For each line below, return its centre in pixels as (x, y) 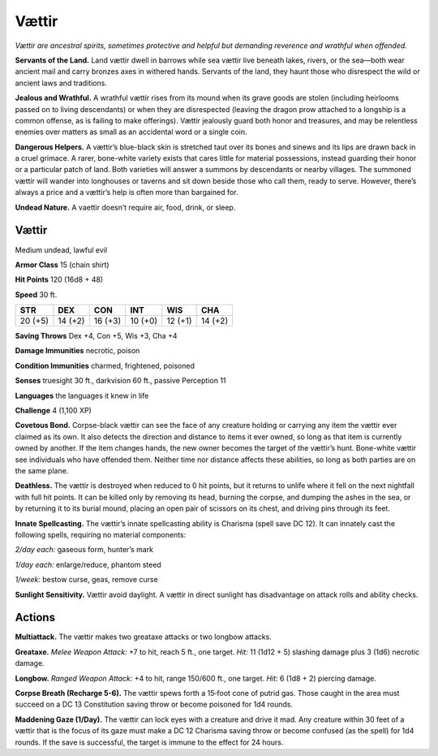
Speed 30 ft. (36, 294)
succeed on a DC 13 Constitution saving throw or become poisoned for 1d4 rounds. (154, 704)
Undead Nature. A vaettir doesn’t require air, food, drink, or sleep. (125, 207)
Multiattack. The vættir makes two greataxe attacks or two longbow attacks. (143, 637)
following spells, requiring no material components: (101, 534)
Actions (35, 618)
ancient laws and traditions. (61, 83)
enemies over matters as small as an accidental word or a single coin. (131, 132)
